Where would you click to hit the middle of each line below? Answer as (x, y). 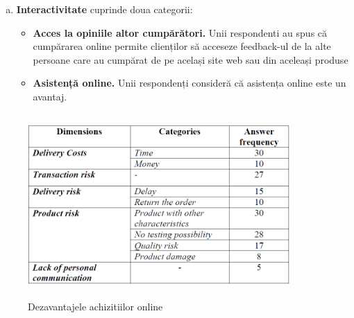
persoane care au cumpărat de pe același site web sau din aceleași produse (191, 59)
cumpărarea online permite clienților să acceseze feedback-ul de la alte (182, 46)
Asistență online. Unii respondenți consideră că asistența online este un (189, 83)
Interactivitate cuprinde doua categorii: (104, 9)
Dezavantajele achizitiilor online (95, 306)
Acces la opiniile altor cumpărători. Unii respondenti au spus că (180, 32)
